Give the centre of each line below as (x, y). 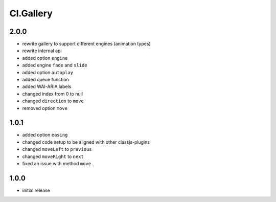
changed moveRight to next (53, 156)
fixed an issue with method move (57, 164)
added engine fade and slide (55, 65)
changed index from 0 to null (53, 94)
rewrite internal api (42, 51)
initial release (36, 190)
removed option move (45, 108)
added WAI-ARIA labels (47, 86)
